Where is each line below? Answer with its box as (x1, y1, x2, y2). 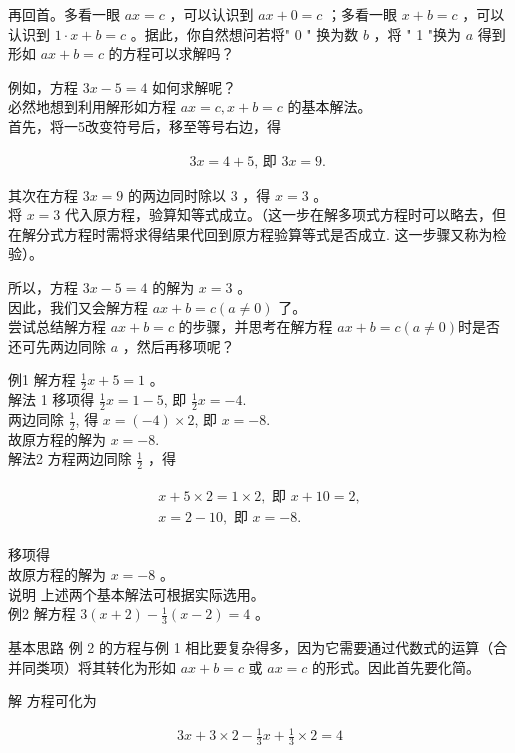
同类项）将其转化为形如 (21, 656, 176, 677)
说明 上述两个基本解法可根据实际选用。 (8, 583, 265, 604)
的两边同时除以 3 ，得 (128, 184, 271, 205)
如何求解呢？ (152, 76, 237, 97)
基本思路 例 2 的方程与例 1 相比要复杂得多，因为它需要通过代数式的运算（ (8, 636, 494, 657)
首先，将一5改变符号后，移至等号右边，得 (8, 115, 281, 136)
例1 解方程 (8, 369, 76, 390)
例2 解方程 (8, 603, 76, 624)
